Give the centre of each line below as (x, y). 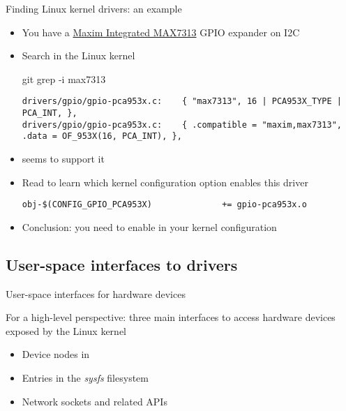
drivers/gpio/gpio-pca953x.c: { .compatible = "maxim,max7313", (182, 125)
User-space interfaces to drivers (122, 264)
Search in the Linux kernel (78, 55)
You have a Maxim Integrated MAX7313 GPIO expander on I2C (161, 32)
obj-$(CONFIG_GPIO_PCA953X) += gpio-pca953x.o (164, 205)
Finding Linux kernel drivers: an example (94, 8)
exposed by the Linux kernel (66, 330)
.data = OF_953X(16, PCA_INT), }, (102, 136)
